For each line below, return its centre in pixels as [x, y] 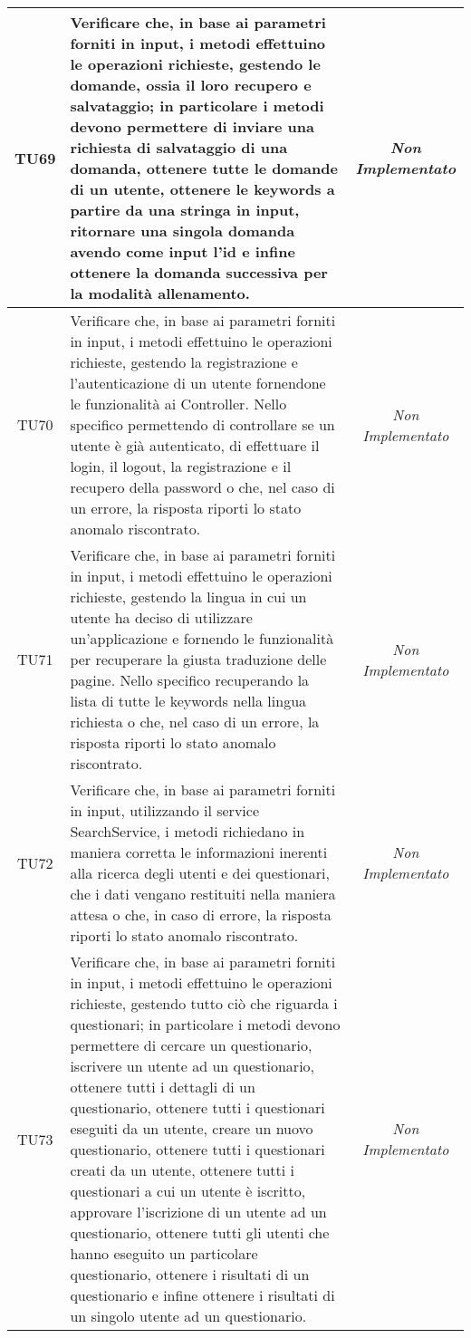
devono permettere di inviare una [192, 126]
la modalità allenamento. [160, 293]
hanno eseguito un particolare [164, 1253]
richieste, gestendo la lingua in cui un [188, 597]
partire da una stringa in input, [185, 210]
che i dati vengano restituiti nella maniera [203, 894]
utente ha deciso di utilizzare [161, 617]
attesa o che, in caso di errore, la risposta [201, 914]
